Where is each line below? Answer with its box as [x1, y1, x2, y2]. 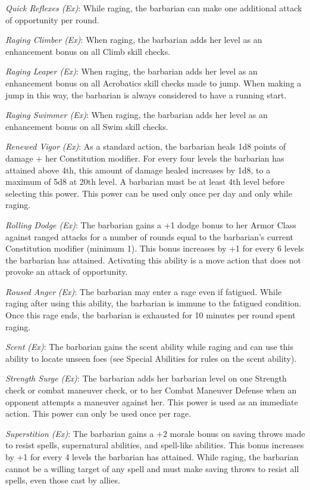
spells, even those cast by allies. [5, 474, 120, 486]
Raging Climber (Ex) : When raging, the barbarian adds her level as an [5, 33, 262, 46]
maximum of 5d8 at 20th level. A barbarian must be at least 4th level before [5, 175, 285, 188]
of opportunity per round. [5, 13, 99, 26]
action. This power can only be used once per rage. [5, 407, 192, 420]
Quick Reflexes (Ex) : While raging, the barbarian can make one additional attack [5, 2, 302, 14]
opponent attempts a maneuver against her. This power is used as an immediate [5, 395, 298, 408]
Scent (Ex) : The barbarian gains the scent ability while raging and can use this [5, 340, 293, 353]
